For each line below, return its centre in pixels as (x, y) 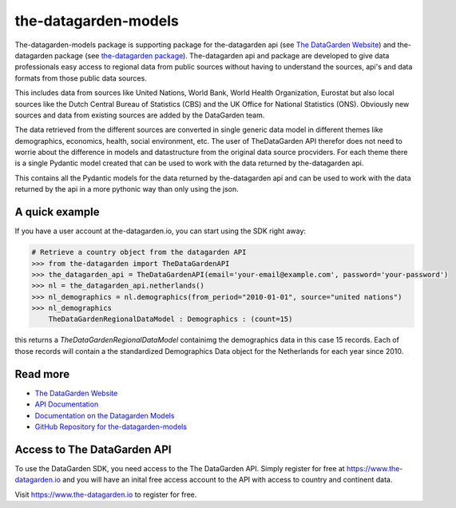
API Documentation (67, 404)
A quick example (57, 212)
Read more (42, 374)
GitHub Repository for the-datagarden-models (111, 427)
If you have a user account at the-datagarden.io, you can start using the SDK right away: (161, 231)
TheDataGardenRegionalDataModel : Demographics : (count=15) (171, 319)
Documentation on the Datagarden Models (105, 415)
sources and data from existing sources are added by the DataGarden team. (140, 115)
